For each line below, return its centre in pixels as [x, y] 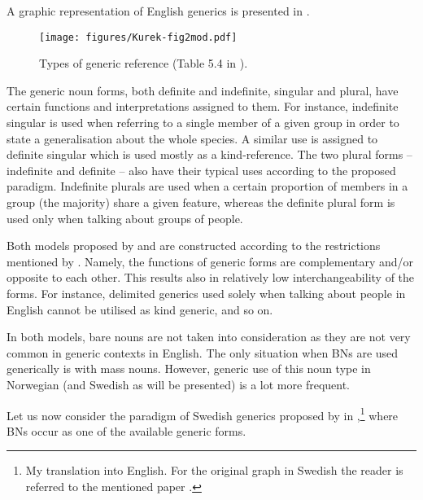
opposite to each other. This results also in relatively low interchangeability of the [211, 277]
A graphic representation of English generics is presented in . [158, 11]
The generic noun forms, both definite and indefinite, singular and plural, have [203, 90]
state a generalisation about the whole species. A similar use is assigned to [192, 138]
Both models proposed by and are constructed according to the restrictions [194, 246]
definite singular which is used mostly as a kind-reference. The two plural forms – [209, 154]
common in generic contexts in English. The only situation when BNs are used [203, 352]
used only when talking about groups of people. [125, 218]
